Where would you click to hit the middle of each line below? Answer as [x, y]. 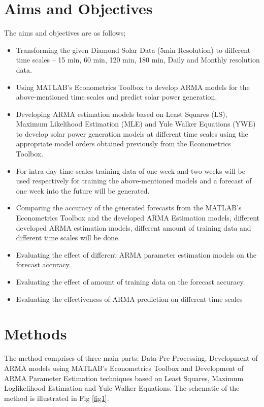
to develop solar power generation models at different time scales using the [132, 133]
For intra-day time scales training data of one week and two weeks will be [131, 170]
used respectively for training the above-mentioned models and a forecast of [134, 181]
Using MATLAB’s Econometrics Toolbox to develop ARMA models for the [133, 87]
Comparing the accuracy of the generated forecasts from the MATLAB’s [129, 208]
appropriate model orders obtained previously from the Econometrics [123, 144]
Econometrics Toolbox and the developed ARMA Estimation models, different [138, 218]
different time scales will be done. [68, 238]
